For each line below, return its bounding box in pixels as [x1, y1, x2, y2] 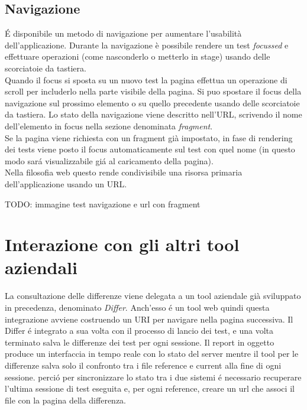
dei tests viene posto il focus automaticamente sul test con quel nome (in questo [5, 143, 295, 155]
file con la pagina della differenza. [5, 393, 126, 406]
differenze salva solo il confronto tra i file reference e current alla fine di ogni [5, 359, 282, 371]
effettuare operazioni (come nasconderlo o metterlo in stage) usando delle [5, 50, 270, 63]
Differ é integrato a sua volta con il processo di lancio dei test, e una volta [5, 324, 274, 337]
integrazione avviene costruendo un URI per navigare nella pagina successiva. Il [5, 313, 293, 325]
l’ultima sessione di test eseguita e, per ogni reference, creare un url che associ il [5, 382, 295, 395]
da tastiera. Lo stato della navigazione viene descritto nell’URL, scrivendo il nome [5, 108, 302, 121]
